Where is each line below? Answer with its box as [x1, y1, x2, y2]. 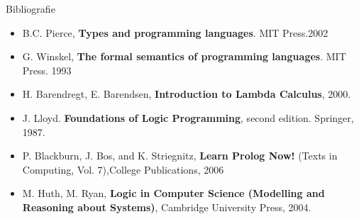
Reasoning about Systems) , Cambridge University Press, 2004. [22, 199, 311, 214]
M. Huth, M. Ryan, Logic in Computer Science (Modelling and [22, 186, 325, 201]
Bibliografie [6, 1, 55, 16]
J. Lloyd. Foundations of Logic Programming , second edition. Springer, [22, 110, 354, 125]
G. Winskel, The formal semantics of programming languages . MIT [22, 49, 346, 64]
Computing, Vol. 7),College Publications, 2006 [22, 162, 224, 176]
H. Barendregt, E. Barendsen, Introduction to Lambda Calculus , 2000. [22, 86, 351, 101]
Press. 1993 [22, 62, 72, 77]
